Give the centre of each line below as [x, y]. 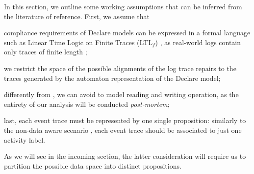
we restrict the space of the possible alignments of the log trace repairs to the [120, 68]
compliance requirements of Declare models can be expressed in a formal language [127, 33]
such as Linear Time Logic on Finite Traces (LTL [78, 42]
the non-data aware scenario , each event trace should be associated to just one [123, 130]
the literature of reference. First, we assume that [77, 16]
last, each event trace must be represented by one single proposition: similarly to [125, 120]
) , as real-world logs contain [198, 42]
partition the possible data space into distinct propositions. [93, 165]
